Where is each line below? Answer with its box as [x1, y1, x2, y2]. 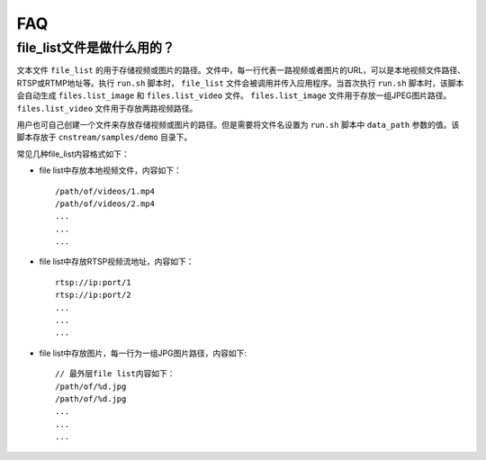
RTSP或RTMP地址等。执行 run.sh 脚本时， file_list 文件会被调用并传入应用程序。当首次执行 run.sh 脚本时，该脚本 [16, 77, 464, 88]
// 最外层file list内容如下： [55, 369, 175, 379]
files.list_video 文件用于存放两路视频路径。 [16, 103, 198, 113]
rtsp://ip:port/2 [55, 290, 131, 301]
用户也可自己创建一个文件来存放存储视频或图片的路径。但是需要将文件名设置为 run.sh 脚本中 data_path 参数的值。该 [16, 119, 460, 130]
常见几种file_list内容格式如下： [16, 149, 130, 159]
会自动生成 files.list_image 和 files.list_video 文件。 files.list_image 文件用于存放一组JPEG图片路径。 [16, 90, 452, 101]
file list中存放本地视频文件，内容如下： [39, 165, 182, 176]
